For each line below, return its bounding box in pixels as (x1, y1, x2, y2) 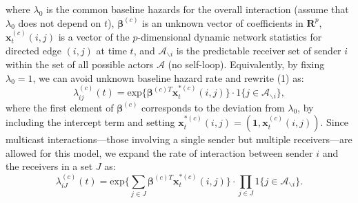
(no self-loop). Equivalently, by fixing (168, 57, 325, 72)
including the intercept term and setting (6, 115, 175, 129)
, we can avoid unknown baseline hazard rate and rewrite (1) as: (32, 70, 304, 85)
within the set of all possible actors (6, 57, 154, 72)
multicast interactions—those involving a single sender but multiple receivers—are (6, 132, 352, 147)
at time (96, 43, 127, 57)
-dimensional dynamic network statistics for (137, 30, 322, 43)
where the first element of (6, 100, 114, 114)
